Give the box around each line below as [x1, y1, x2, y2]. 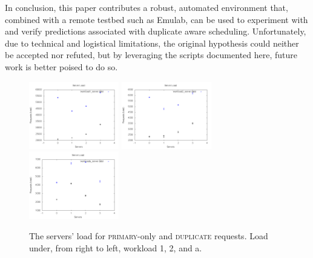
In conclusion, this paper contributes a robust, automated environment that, [5, 1, 288, 13]
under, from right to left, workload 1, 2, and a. [29, 241, 202, 254]
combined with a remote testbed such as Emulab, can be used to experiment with [5, 13, 308, 25]
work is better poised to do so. [5, 60, 118, 73]
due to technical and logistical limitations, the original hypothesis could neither [5, 36, 299, 49]
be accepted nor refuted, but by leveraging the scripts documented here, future [5, 48, 298, 61]
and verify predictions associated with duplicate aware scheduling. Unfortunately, [5, 25, 306, 38]
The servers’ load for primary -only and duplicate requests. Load [29, 230, 268, 242]
